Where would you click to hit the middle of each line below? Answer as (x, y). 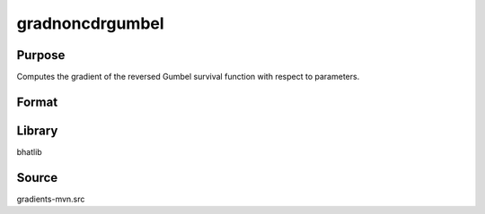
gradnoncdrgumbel (91, 23)
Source (37, 178)
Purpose (41, 55)
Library (37, 130)
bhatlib (29, 151)
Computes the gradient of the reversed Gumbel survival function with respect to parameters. (188, 77)
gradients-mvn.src (51, 199)
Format (37, 102)
